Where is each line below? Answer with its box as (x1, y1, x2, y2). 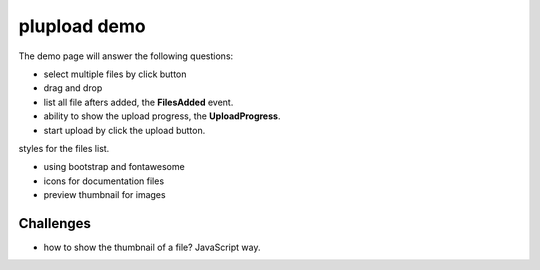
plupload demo (18, 15, 146, 37)
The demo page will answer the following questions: (18, 50, 234, 62)
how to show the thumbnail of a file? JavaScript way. (43, 241, 261, 253)
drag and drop (43, 82, 103, 94)
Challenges (18, 215, 92, 232)
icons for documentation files (43, 175, 165, 187)
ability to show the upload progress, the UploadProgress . (43, 110, 281, 122)
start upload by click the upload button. (43, 124, 206, 136)
